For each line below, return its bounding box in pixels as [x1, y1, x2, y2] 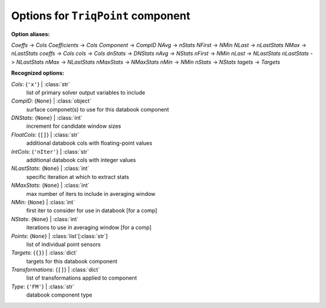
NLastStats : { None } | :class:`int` [11, 165, 90, 172]
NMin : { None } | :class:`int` [11, 198, 75, 206]
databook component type [26, 291, 93, 298]
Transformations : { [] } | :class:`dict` [11, 266, 100, 274]
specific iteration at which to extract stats [26, 173, 129, 180]
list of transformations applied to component [26, 274, 137, 281]
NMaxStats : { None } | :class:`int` [11, 181, 90, 189]
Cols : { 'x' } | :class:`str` [11, 80, 71, 87]
